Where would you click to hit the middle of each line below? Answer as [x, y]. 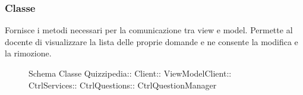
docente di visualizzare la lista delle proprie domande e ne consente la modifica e [151, 41]
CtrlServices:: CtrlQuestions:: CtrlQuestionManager [123, 85]
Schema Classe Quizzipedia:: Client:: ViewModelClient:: [130, 73]
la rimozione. [28, 53]
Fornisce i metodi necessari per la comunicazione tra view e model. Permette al [149, 30]
